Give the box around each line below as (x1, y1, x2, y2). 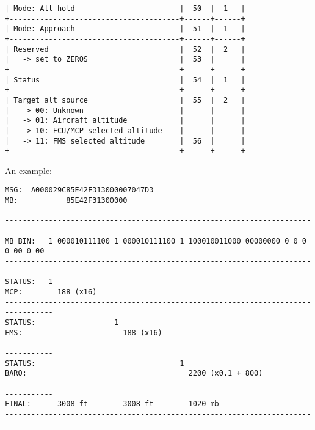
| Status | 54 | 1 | (5, 75, 245, 84)
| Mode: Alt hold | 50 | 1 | (5, 4, 245, 13)
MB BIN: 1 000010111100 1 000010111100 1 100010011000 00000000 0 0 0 (5, 236, 306, 246)
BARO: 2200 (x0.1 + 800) (5, 369, 263, 378)
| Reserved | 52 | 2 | (5, 45, 245, 54)
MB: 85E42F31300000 (5, 196, 128, 205)
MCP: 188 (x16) (5, 288, 97, 296)
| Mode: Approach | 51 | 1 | (5, 24, 245, 34)
